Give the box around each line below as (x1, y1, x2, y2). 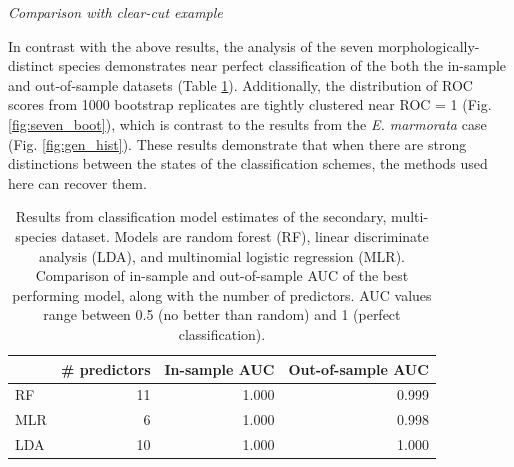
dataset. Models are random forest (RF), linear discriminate (61, 225, 429, 246)
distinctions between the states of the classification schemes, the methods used (8, 153, 488, 174)
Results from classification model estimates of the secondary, (15, 206, 387, 227)
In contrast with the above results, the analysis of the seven (8, 35, 374, 56)
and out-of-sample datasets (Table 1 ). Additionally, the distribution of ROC (8, 74, 473, 95)
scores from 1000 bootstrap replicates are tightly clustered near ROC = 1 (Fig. (8, 94, 492, 115)
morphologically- (377, 35, 480, 56)
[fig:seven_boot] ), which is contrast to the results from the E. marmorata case (8, 113, 487, 134)
